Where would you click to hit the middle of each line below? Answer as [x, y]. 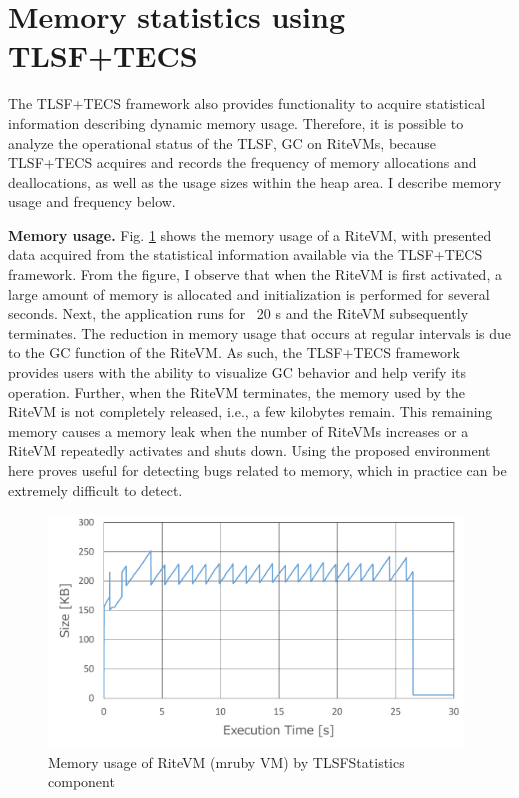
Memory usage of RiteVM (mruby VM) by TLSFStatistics [226, 761]
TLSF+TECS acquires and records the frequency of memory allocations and [242, 162]
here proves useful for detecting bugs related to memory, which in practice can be [257, 470]
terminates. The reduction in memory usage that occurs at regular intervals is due [260, 332]
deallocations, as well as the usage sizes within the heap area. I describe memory [255, 181]
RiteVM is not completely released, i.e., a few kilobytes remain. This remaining [250, 411]
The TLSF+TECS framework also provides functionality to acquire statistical [247, 103]
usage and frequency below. [92, 201]
